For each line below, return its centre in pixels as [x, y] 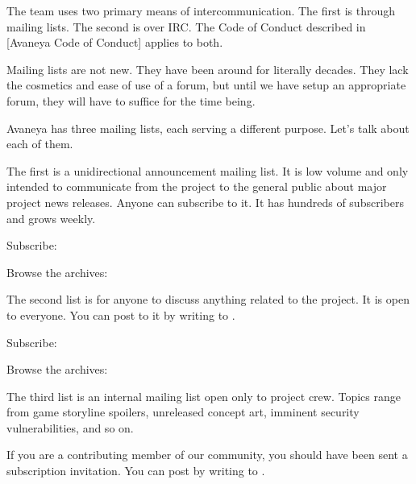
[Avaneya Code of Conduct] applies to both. [115, 42]
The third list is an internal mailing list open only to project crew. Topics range [204, 396]
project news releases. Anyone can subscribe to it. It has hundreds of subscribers [205, 202]
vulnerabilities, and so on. [70, 427]
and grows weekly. [51, 218]
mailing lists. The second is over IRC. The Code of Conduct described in [186, 26]
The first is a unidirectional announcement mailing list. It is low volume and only [208, 170]
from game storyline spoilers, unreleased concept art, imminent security [183, 412]
